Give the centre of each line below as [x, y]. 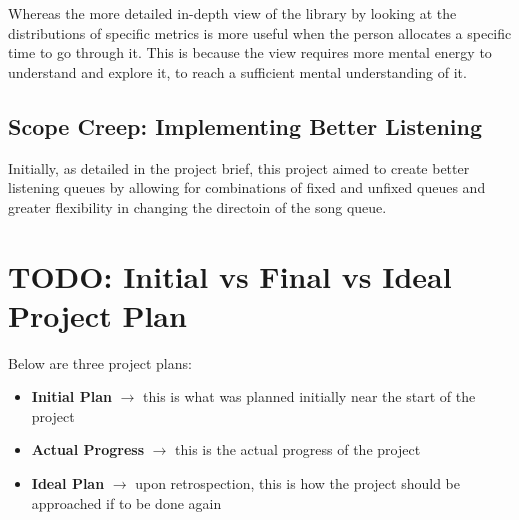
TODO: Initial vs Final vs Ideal [230, 275]
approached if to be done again [126, 502]
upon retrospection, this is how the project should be [297, 483]
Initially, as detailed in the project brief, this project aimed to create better [239, 167]
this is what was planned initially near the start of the [309, 396]
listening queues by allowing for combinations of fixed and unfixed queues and [247, 187]
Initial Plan [71, 396]
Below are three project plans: [100, 362]
